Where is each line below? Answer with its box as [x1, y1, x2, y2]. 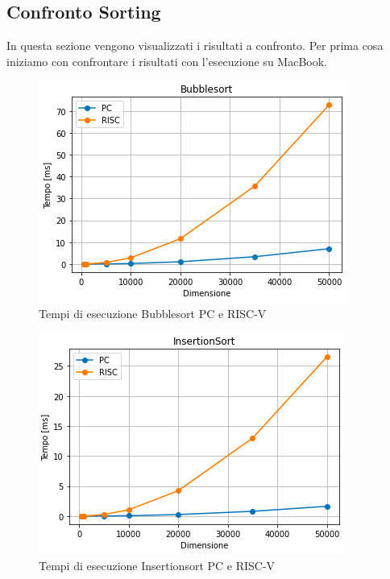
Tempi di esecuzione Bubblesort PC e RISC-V [39, 304, 267, 321]
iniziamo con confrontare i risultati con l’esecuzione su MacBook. [6, 52, 327, 69]
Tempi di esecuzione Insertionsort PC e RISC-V [39, 557, 276, 574]
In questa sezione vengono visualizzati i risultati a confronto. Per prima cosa [6, 37, 384, 54]
